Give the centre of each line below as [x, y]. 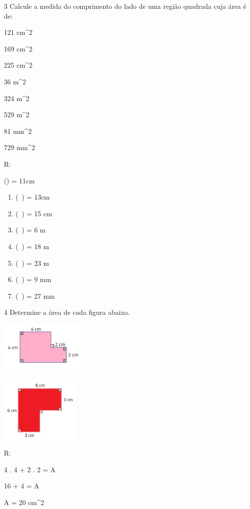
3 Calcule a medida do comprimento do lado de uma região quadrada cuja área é [125, 6]
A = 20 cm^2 [24, 502]
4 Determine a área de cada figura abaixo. [67, 312]
